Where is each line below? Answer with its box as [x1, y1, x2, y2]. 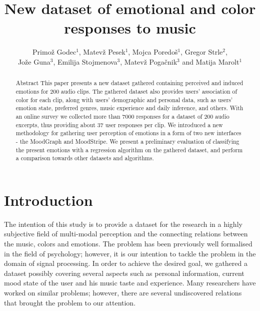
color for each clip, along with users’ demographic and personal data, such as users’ [15, 95, 233, 104]
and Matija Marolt [182, 56, 239, 67]
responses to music [64, 18, 196, 38]
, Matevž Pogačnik [120, 56, 177, 67]
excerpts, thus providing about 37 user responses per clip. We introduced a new [15, 120, 223, 129]
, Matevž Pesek [78, 47, 125, 57]
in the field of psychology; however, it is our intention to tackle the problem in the [4, 248, 256, 258]
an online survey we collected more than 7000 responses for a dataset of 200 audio [15, 112, 229, 120]
